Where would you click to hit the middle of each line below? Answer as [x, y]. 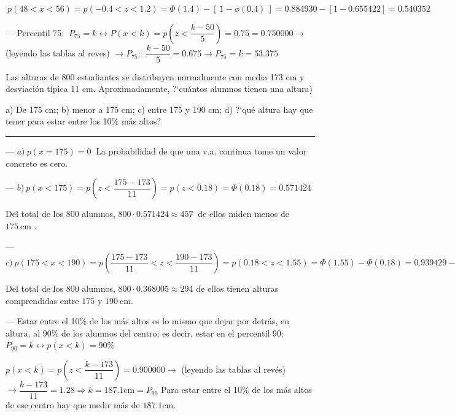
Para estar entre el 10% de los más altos [236, 390]
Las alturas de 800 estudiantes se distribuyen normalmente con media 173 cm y [155, 76]
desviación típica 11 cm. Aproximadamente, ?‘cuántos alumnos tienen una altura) [159, 89]
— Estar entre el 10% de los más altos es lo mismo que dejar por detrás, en [148, 321]
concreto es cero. [37, 163]
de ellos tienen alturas [237, 288]
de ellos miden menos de [243, 214]
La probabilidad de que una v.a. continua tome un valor [201, 151]
